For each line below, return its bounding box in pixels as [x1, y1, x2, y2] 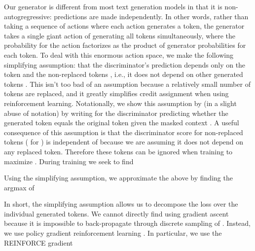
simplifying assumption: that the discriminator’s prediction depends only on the [4, 59, 246, 70]
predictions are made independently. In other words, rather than [54, 11, 249, 21]
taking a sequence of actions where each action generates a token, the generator [4, 21, 245, 31]
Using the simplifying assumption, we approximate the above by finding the [4, 173, 233, 183]
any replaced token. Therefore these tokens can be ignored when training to [4, 146, 233, 156]
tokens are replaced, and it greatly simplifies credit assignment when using [4, 88, 229, 99]
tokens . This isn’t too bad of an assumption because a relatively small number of [4, 78, 251, 89]
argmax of [4, 182, 35, 192]
